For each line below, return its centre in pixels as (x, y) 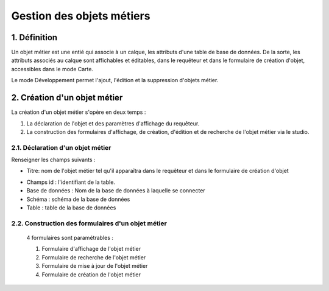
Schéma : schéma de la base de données (78, 199)
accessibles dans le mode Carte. (52, 69)
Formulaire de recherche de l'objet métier (94, 257)
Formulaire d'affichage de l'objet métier (91, 249)
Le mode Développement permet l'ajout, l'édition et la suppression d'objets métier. (115, 80)
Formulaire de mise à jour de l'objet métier (95, 266)
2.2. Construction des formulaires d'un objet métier (89, 223)
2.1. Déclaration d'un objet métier (61, 147)
